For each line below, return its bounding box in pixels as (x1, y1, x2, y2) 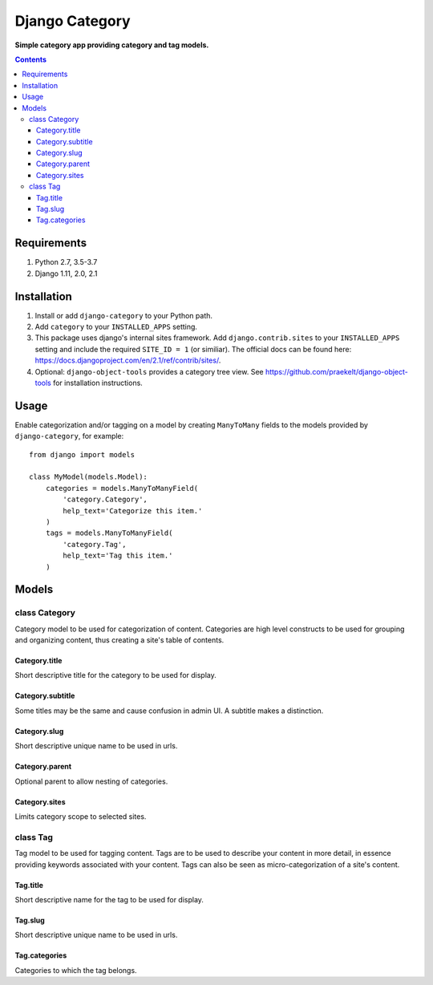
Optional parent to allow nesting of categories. (14, 776, 168, 786)
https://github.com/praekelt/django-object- (265, 367, 408, 376)
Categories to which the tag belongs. (14, 965, 137, 975)
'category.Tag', (63, 540, 127, 549)
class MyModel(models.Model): (29, 472, 148, 481)
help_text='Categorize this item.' (63, 506, 203, 515)
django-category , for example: (14, 432, 124, 441)
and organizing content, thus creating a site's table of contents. (14, 635, 225, 645)
